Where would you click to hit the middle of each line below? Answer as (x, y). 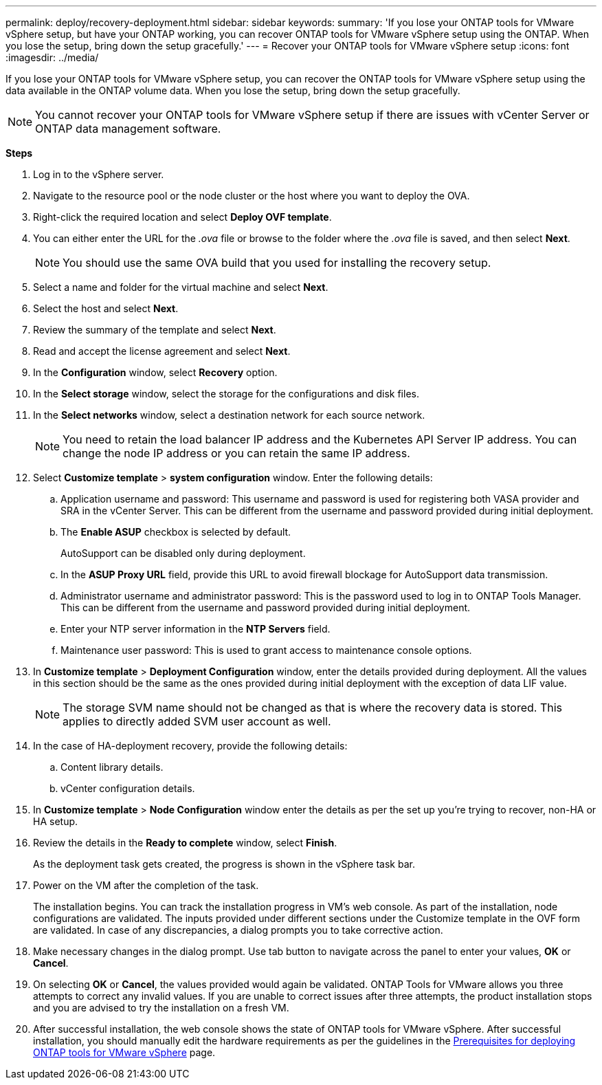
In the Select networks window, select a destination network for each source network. (229, 415)
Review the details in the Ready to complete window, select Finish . (185, 843)
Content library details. (112, 767)
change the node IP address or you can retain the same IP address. (236, 453)
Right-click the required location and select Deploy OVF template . (182, 217)
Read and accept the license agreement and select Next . (162, 351)
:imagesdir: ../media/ (52, 57)
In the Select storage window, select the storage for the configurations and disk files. (226, 394)
